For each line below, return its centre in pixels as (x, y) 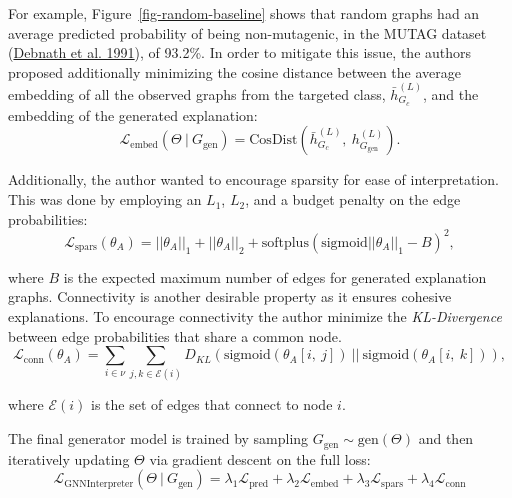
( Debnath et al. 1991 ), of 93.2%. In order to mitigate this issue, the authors (240, 52)
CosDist (273, 140)
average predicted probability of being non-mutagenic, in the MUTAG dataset (247, 32)
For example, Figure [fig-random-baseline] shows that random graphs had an (244, 13)
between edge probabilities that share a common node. (175, 335)
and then (446, 438)
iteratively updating (69, 458)
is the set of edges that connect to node (212, 404)
